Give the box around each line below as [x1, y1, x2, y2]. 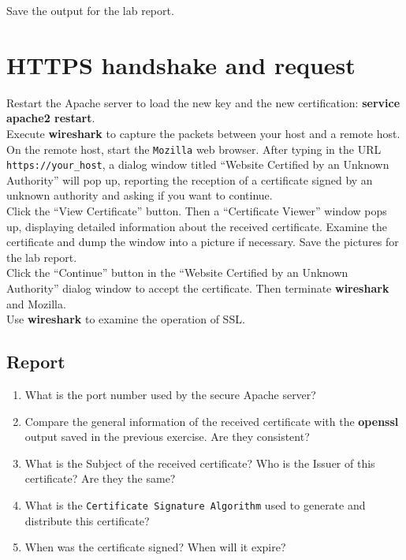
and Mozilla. [6, 295, 66, 312]
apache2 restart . [6, 110, 95, 126]
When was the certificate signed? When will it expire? [24, 539, 286, 555]
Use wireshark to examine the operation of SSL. [6, 311, 245, 327]
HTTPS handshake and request [6, 48, 356, 80]
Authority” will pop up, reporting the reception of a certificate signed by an [6, 171, 373, 188]
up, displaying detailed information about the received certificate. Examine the [6, 218, 388, 234]
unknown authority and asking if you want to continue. [6, 187, 273, 203]
